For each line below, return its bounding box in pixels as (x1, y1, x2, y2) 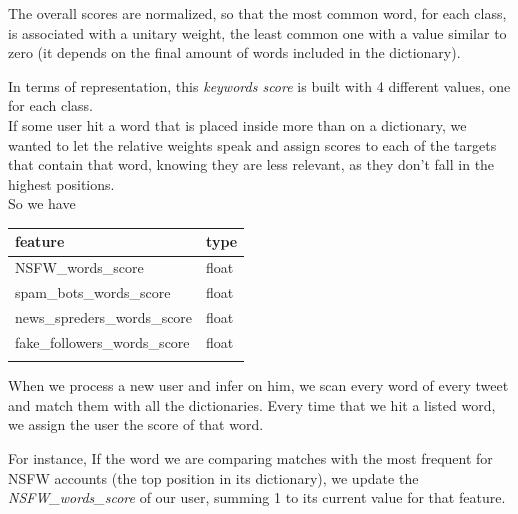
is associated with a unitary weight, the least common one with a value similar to (8, 22, 507, 43)
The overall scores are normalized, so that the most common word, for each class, (8, 3, 507, 23)
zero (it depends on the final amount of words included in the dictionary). (8, 42, 461, 63)
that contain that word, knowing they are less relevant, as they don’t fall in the (8, 154, 495, 175)
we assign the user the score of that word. (8, 414, 264, 435)
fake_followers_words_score (15, 331, 190, 352)
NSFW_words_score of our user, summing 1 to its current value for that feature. (8, 487, 506, 508)
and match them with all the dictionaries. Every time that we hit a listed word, (8, 394, 496, 415)
